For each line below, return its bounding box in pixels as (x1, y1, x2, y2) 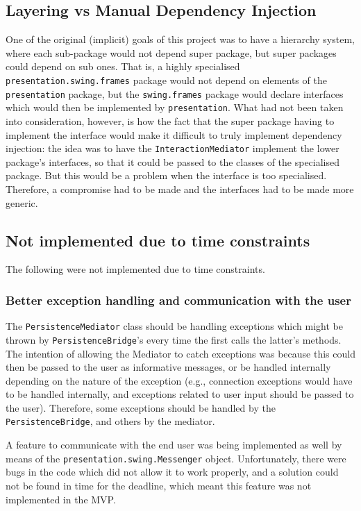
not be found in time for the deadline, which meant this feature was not (6, 478, 312, 492)
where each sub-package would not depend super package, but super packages (6, 45, 337, 60)
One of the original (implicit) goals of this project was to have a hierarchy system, (6, 32, 355, 47)
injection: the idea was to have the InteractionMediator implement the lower (6, 141, 339, 156)
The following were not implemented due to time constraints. (6, 262, 265, 276)
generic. (6, 195, 38, 210)
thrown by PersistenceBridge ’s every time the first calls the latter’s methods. (6, 332, 342, 346)
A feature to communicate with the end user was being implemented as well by (6, 437, 342, 452)
